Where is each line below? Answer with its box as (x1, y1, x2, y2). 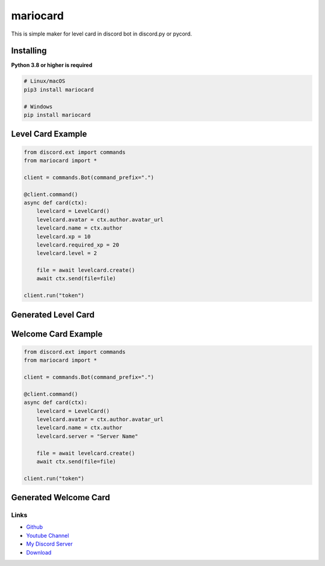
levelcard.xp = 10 (36, 233, 91, 240)
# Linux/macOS (23, 78, 66, 84)
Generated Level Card (11, 309, 94, 319)
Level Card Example (11, 129, 87, 139)
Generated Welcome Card (11, 492, 111, 503)
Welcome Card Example (11, 329, 103, 339)
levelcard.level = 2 (36, 250, 97, 257)
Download (26, 549, 52, 556)
